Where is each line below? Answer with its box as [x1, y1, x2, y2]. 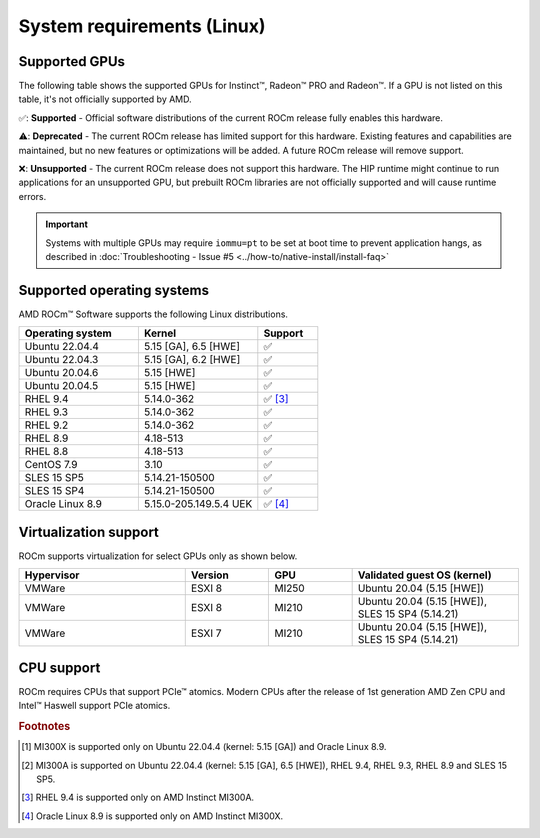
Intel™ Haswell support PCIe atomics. [18, 700, 171, 712]
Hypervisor [24, 568, 80, 582]
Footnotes [18, 719, 71, 733]
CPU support [18, 659, 101, 676]
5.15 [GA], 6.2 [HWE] [143, 353, 241, 367]
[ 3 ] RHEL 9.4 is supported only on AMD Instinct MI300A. [21, 791, 255, 804]
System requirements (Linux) [18, 15, 266, 37]
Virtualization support [18, 523, 160, 540]
